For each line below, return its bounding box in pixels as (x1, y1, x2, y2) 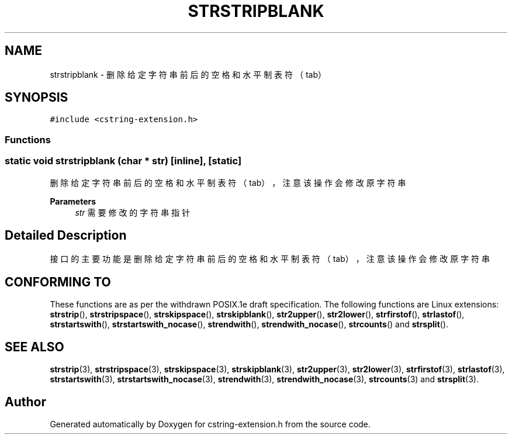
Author (5, 394, 46, 409)
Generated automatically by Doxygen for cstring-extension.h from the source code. (50, 419, 371, 429)
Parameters (50, 196, 96, 206)
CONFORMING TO (5, 274, 111, 289)
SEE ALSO (5, 339, 64, 354)
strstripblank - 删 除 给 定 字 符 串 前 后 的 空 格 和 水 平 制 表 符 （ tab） (50, 69, 326, 79)
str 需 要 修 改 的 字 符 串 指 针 (75, 207, 191, 217)
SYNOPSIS (5, 90, 68, 105)
